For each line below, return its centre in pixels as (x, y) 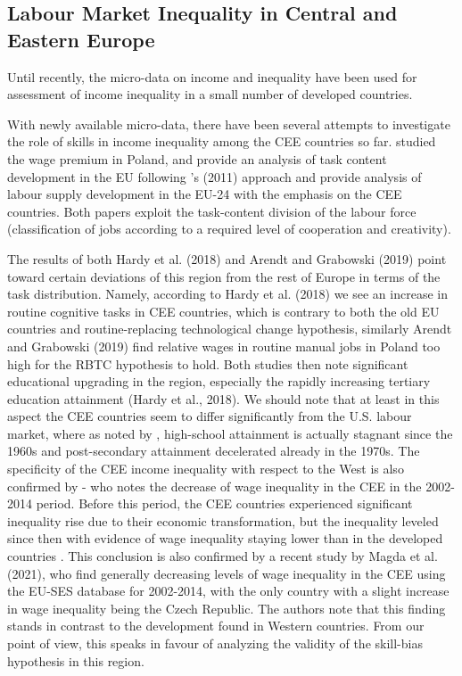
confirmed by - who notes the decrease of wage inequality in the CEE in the (214, 486)
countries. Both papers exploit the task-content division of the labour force (212, 211)
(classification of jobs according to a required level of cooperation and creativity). (229, 229)
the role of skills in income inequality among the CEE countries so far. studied (222, 141)
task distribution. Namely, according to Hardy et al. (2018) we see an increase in (227, 294)
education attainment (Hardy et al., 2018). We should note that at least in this (223, 398)
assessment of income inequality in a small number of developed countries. (210, 94)
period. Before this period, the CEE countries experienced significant (224, 503)
